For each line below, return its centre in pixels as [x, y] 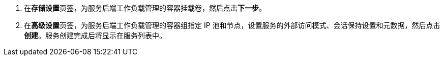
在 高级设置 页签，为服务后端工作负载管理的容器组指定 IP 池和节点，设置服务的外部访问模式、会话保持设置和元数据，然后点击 [232, 25]
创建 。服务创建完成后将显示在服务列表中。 [95, 35]
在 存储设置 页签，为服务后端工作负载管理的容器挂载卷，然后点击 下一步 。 [145, 8]
